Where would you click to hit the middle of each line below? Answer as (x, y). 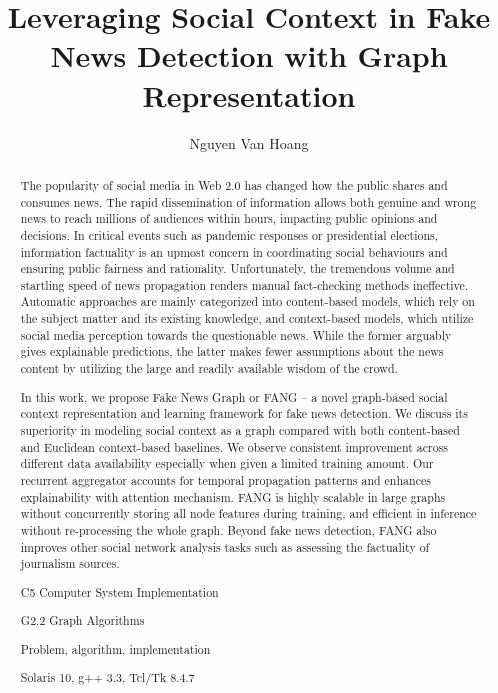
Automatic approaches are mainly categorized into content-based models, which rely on (247, 301)
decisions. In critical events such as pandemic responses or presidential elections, (229, 234)
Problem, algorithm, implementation (115, 648)
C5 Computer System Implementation (119, 591)
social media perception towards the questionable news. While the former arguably (236, 334)
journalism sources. (70, 563)
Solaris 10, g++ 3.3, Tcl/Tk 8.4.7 (107, 677)
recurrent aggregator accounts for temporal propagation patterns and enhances (225, 479)
